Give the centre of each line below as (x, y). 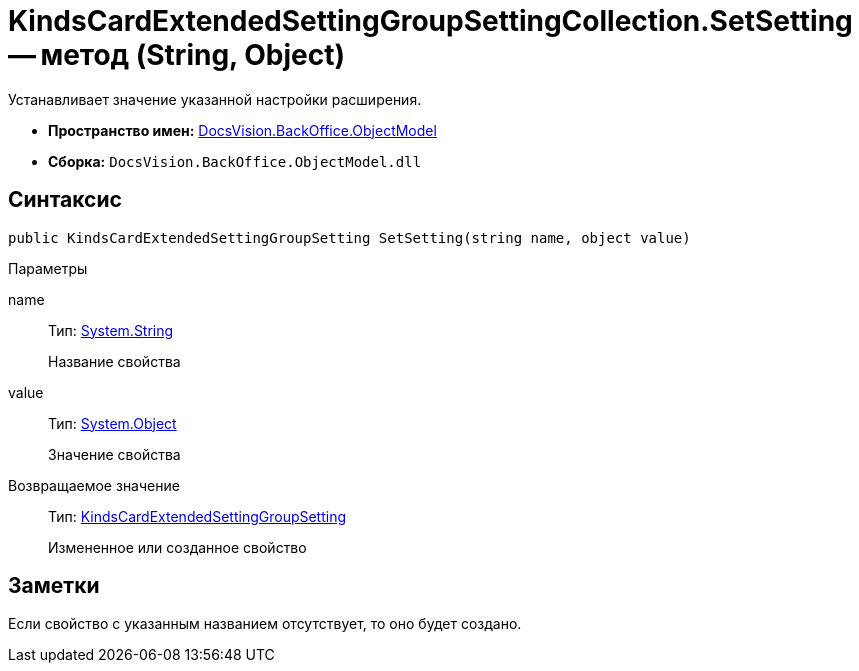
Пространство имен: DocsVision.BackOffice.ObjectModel (242, 130)
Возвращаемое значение (94, 485)
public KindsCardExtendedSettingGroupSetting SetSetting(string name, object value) (349, 237)
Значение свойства (114, 454)
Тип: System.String (111, 330)
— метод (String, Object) (176, 55)
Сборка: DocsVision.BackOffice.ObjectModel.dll (235, 161)
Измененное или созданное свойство (177, 547)
